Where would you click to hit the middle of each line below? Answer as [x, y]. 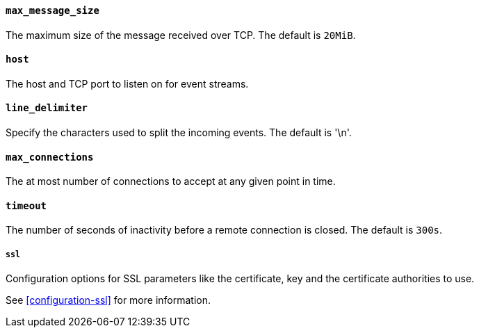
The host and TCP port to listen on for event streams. [127, 83]
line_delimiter [47, 108]
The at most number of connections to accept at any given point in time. [171, 181]
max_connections [50, 157]
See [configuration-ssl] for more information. [108, 300]
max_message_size [52, 10]
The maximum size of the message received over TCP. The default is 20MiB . [181, 35]
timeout [26, 205]
